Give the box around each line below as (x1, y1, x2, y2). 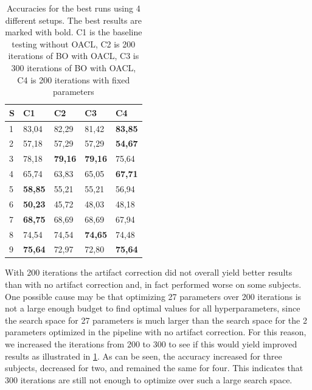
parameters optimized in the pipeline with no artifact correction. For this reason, (5, 326, 307, 338)
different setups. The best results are (5, 13, 142, 26)
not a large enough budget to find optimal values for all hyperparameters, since (5, 302, 300, 315)
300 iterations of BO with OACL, (11, 61, 136, 74)
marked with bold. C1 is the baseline (5, 26, 142, 38)
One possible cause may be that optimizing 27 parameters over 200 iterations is (5, 290, 302, 302)
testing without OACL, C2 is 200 (12, 37, 136, 50)
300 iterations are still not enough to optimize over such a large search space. (5, 373, 293, 386)
